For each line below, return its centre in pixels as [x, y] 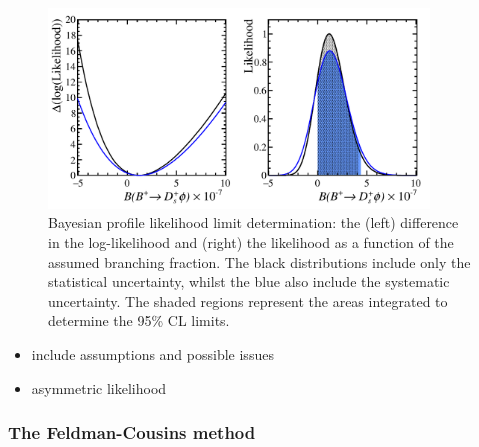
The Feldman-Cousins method [132, 432]
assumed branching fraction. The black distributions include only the [259, 261]
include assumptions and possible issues [152, 354]
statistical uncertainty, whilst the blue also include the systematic [249, 281]
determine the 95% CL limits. [139, 320]
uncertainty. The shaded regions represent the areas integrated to [248, 300]
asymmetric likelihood [99, 387]
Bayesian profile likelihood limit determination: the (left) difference [253, 222]
